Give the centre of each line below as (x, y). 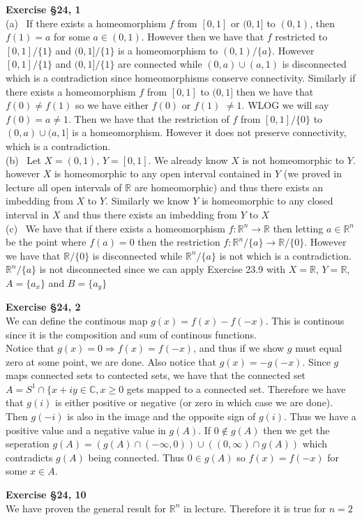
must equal (319, 348)
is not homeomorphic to (293, 159)
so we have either (112, 105)
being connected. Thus (136, 457)
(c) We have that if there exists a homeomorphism (115, 228)
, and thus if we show (239, 348)
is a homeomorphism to (168, 50)
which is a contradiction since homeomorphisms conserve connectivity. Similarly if (181, 77)
